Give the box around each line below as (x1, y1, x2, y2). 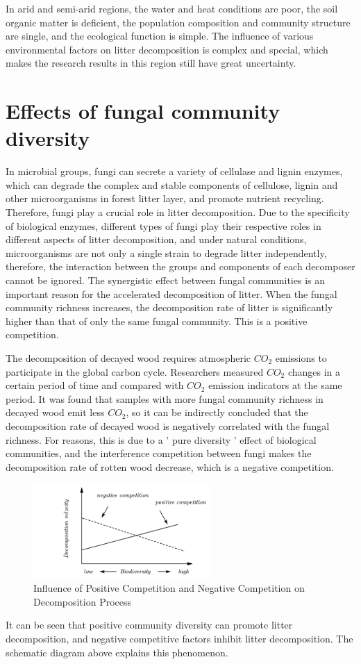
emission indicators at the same (208, 378, 342, 392)
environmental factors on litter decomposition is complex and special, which (6, 42, 328, 56)
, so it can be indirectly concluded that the (126, 405, 308, 420)
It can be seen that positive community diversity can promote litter (6, 617, 293, 632)
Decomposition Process (33, 594, 132, 608)
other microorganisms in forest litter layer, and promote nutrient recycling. (6, 191, 324, 206)
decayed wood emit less (6, 405, 105, 420)
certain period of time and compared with (6, 378, 184, 392)
